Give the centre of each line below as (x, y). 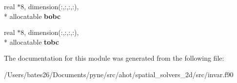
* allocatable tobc (31, 41)
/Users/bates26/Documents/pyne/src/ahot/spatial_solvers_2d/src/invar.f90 (119, 74)
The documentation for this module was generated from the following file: (114, 58)
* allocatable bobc (32, 16)
